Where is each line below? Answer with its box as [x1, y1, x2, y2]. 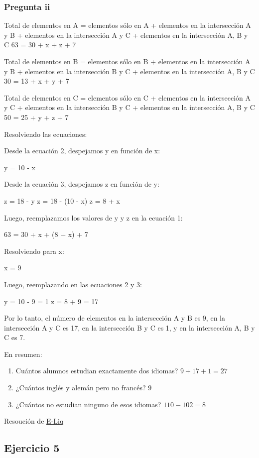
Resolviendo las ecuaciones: [4, 128, 87, 139]
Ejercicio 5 [4, 440, 60, 456]
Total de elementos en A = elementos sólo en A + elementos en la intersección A [4, 20, 251, 30]
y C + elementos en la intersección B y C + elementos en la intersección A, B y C [4, 102, 255, 113]
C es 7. [4, 332, 25, 343]
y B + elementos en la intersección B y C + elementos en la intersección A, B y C [4, 66, 255, 76]
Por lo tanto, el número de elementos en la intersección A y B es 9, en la [4, 313, 225, 323]
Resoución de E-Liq [4, 416, 64, 426]
